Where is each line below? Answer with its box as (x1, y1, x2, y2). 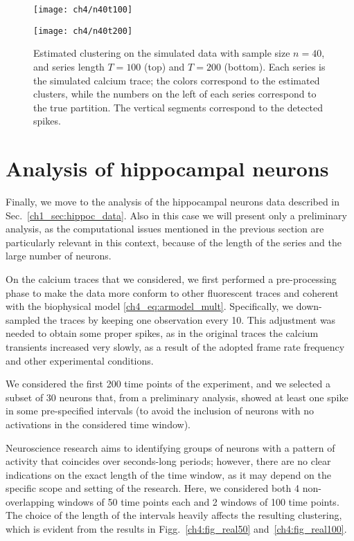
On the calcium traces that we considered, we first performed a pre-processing (6, 271, 337, 286)
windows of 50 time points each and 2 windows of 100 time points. (57, 494, 339, 508)
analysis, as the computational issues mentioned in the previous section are (6, 221, 324, 236)
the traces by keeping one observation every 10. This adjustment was (43, 312, 336, 327)
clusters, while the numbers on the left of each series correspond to (33, 86, 317, 101)
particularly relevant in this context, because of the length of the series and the (6, 235, 342, 249)
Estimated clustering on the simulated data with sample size (33, 46, 290, 60)
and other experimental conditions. (6, 353, 154, 367)
